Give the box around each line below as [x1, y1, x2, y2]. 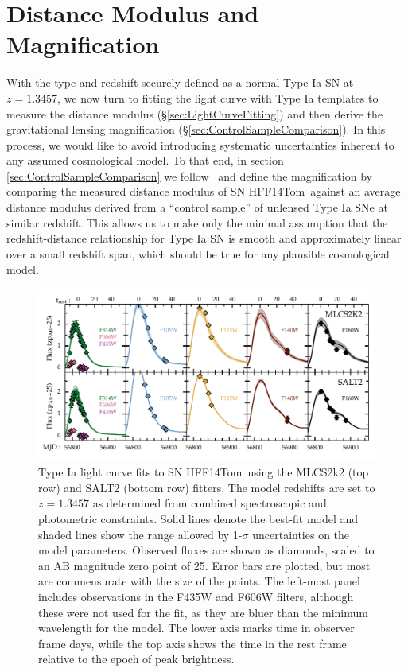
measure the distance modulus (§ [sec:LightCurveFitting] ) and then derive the [6, 105, 383, 122]
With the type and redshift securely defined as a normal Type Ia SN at [6, 74, 354, 91]
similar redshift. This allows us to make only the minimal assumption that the [6, 214, 388, 231]
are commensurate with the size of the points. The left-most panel [38, 573, 360, 589]
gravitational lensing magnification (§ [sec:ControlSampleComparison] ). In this [6, 121, 386, 138]
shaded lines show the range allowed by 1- [38, 526, 243, 542]
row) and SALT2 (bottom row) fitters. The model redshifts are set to [38, 479, 375, 495]
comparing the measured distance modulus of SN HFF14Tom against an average [6, 183, 401, 200]
